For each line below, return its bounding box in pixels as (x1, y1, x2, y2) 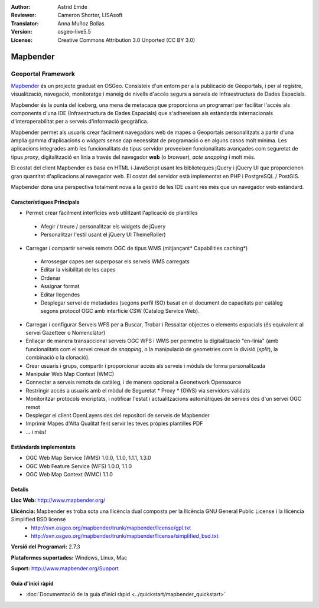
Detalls (11, 486, 29, 493)
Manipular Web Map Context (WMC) (25, 371, 115, 378)
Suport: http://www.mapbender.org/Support (11, 565, 119, 572)
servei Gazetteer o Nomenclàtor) (25, 329, 106, 336)
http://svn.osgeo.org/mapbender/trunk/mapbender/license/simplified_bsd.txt (31, 532, 219, 540)
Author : (11, 4, 31, 10)
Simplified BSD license (11, 516, 66, 523)
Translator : (11, 19, 39, 27)
